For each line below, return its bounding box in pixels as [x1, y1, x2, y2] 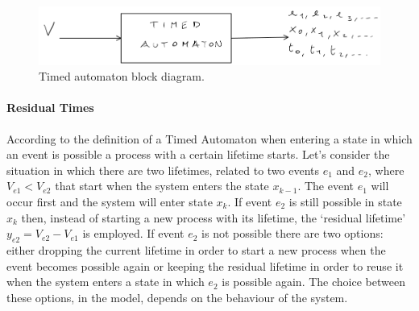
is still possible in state [288, 193, 402, 209]
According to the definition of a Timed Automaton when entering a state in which [6, 130, 413, 147]
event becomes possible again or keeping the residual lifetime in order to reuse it [6, 257, 404, 274]
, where [368, 161, 404, 178]
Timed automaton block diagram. [39, 68, 205, 85]
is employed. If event [82, 225, 185, 242]
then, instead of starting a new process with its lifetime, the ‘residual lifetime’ [21, 209, 406, 226]
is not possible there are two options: [201, 225, 384, 242]
